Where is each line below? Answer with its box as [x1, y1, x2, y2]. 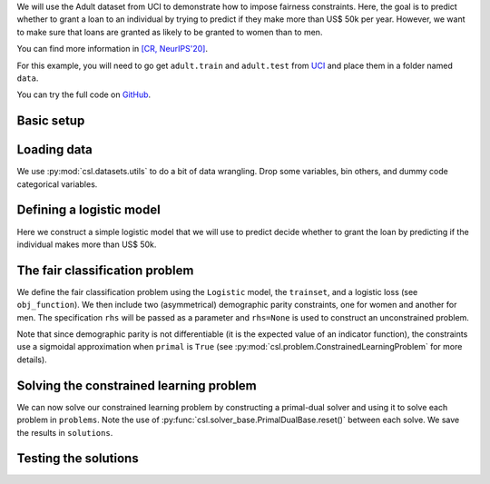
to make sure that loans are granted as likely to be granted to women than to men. [16, 26, 323, 37]
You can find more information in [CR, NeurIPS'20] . [16, 44, 209, 54]
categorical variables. [16, 178, 98, 190]
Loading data [16, 142, 93, 158]
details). [16, 354, 47, 365]
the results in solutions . [16, 427, 113, 438]
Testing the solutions [16, 450, 140, 467]
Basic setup [16, 114, 85, 129]
